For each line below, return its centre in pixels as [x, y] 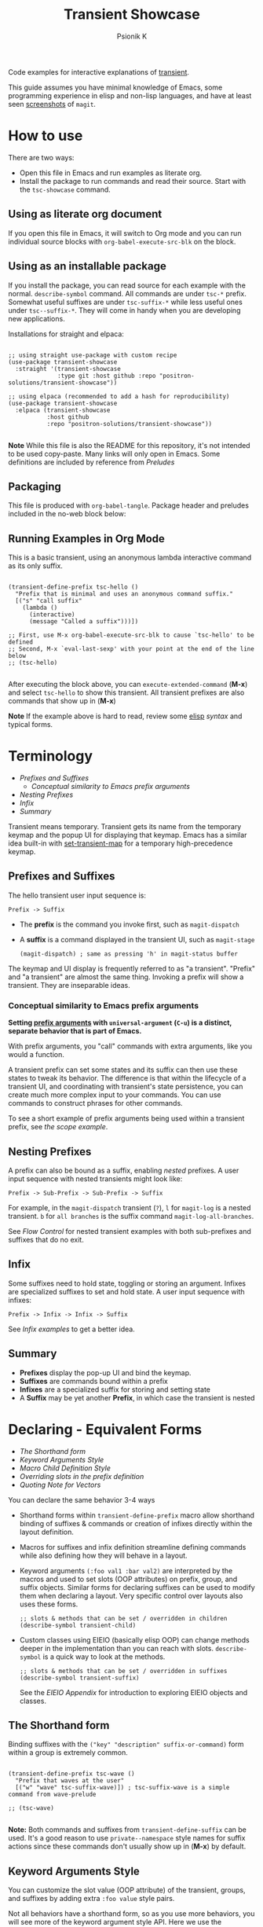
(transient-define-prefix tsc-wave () [71, 1774]
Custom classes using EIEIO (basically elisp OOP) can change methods [134, 1639]
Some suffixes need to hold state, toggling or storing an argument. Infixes [127, 1283]
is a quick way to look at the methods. [104, 1657]
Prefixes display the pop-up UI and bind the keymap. [105, 1372]
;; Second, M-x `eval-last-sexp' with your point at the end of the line [131, 649]
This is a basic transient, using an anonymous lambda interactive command [130, 558]
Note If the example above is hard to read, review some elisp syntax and [125, 716]
